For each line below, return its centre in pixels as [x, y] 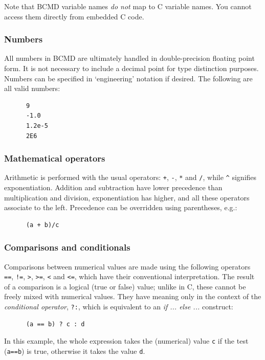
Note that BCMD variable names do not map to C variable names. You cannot [128, 6]
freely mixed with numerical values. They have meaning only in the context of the [133, 296]
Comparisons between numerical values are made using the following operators [127, 266]
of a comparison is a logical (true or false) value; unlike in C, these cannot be [125, 286]
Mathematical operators [55, 158]
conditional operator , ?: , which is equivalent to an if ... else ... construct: [119, 307]
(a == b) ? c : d [55, 324]
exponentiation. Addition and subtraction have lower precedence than [113, 187]
